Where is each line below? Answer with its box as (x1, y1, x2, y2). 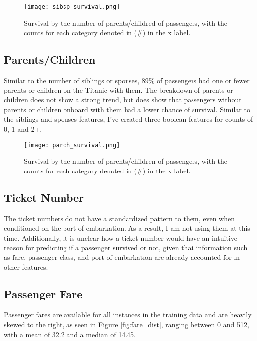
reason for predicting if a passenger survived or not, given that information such (4, 242, 248, 253)
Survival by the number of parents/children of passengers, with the (24, 156, 228, 166)
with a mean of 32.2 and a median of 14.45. (4, 329, 136, 339)
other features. (4, 261, 48, 272)
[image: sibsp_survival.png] (24, 3, 120, 10)
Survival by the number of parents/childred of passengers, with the (24, 17, 228, 28)
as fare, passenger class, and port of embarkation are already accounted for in (4, 252, 240, 262)
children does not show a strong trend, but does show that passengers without (4, 94, 242, 105)
